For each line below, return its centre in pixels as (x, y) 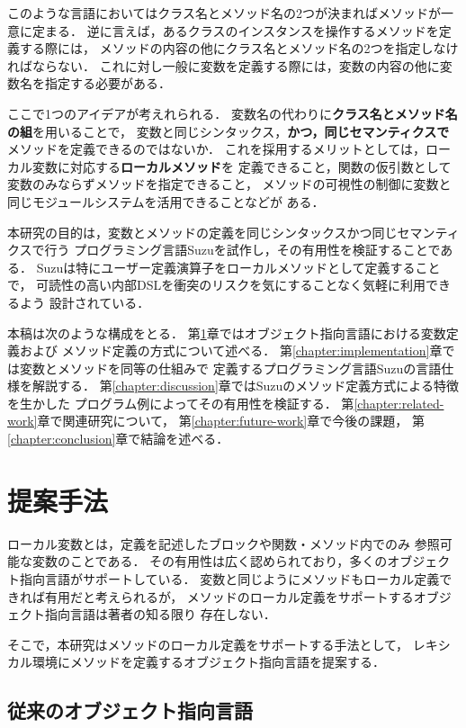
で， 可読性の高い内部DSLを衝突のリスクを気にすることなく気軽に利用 (217, 285)
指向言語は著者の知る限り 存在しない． (160, 614)
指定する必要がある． (108, 83)
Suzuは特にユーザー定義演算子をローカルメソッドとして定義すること (238, 267)
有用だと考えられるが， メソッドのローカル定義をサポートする (229, 596)
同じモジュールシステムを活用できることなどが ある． (166, 201)
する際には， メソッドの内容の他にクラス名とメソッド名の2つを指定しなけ (239, 48)
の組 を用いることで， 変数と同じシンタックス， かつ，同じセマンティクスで (229, 131)
